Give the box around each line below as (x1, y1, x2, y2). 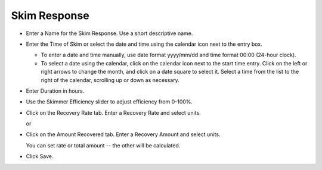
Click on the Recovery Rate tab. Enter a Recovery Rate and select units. (26, 109, 201, 116)
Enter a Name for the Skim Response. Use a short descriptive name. (26, 30, 193, 37)
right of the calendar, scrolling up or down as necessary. (41, 76, 180, 83)
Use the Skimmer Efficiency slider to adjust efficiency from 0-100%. (26, 98, 193, 105)
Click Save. (26, 153, 54, 160)
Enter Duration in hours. (26, 87, 85, 95)
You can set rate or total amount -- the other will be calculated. (26, 141, 181, 149)
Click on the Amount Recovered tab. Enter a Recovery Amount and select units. (26, 131, 221, 138)
